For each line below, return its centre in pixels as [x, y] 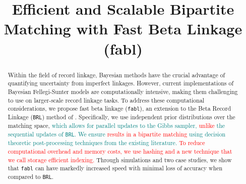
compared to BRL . [31, 177]
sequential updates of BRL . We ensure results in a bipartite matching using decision [117, 134]
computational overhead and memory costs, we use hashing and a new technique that [120, 151]
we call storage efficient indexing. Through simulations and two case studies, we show [120, 159]
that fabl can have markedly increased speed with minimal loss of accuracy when [115, 168]
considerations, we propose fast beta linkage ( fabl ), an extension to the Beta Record [119, 108]
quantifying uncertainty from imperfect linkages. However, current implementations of [121, 83]
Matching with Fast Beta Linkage [123, 29]
